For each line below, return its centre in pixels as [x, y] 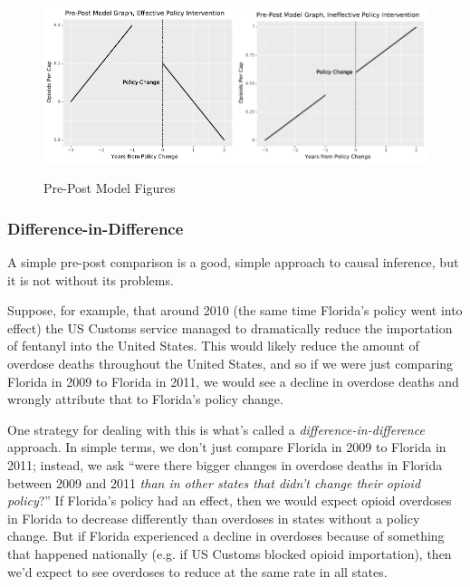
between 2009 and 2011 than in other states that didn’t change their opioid [214, 482]
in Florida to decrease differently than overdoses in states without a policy [214, 518]
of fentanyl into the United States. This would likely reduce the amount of [213, 346]
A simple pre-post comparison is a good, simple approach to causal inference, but [233, 262]
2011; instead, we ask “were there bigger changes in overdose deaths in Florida [225, 464]
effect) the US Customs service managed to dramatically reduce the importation [230, 327]
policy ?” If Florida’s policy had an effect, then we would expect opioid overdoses [230, 500]
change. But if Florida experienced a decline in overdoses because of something [226, 536]
